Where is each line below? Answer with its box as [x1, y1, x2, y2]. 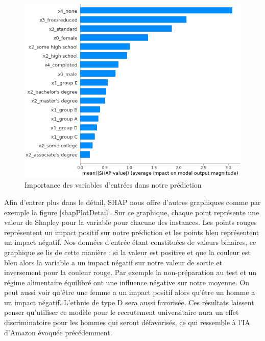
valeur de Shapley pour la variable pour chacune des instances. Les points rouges [4, 217, 257, 228]
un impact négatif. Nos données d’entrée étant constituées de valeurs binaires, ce [4, 237, 256, 247]
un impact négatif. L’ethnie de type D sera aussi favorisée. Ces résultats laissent [4, 297, 254, 307]
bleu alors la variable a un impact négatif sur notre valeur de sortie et [4, 257, 223, 267]
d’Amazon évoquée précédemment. [4, 327, 112, 337]
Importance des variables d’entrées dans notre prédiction [25, 179, 202, 190]
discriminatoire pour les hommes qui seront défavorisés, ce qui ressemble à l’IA [4, 317, 250, 328]
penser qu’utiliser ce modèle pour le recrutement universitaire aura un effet [4, 307, 239, 317]
